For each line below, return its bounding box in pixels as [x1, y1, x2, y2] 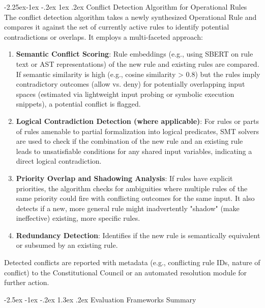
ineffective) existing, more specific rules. [16, 213, 140, 223]
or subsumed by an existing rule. [16, 240, 118, 250]
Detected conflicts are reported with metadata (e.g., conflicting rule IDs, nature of [4, 257, 260, 268]
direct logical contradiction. [16, 156, 102, 166]
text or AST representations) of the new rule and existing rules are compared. [16, 58, 259, 69]
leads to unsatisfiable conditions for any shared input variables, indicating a [16, 145, 252, 156]
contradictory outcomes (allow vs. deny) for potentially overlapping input [16, 79, 245, 89]
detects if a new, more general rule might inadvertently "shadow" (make [16, 202, 240, 213]
